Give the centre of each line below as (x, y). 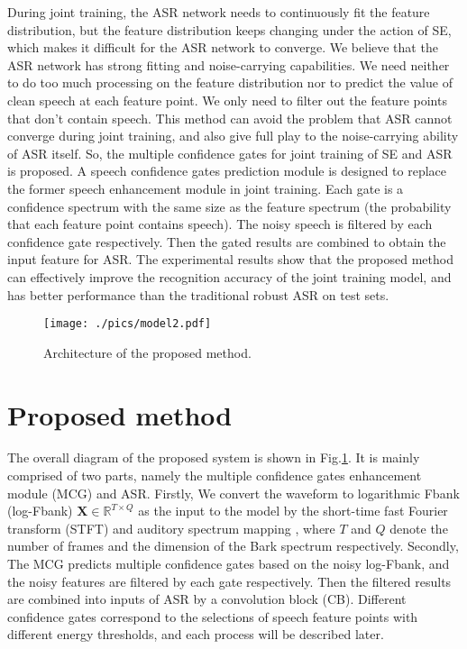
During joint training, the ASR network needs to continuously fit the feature (219, 12)
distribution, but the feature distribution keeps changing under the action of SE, (229, 29)
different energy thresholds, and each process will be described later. (196, 634)
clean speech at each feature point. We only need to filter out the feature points (227, 100)
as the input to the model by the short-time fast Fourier (293, 511)
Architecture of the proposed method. (147, 352)
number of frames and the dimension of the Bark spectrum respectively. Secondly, (233, 546)
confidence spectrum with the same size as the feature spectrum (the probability (229, 206)
